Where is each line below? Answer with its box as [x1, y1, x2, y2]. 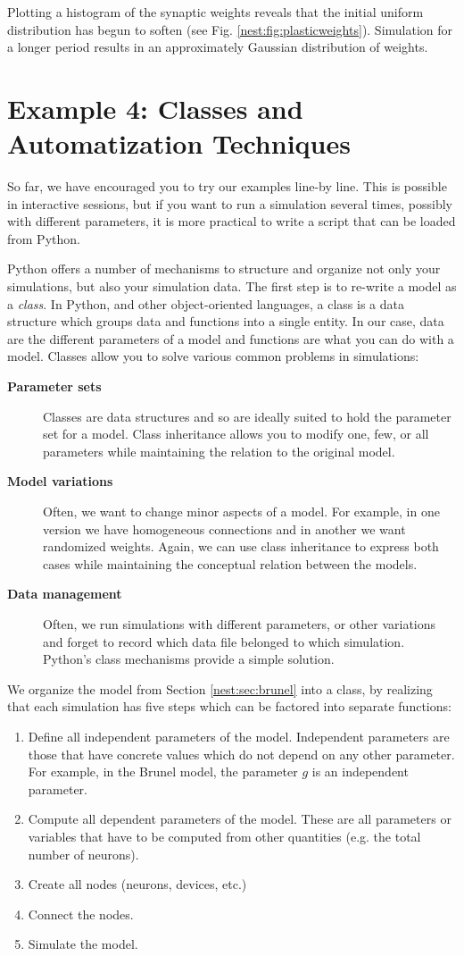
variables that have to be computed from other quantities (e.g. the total [28, 826, 421, 845]
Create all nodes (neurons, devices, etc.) [28, 875, 247, 893]
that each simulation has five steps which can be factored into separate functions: [7, 697, 452, 716]
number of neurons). [28, 844, 139, 863]
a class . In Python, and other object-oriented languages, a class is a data [7, 294, 404, 313]
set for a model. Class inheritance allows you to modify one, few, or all [43, 424, 429, 443]
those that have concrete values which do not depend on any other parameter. [28, 744, 455, 763]
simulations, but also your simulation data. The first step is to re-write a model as [7, 277, 457, 296]
